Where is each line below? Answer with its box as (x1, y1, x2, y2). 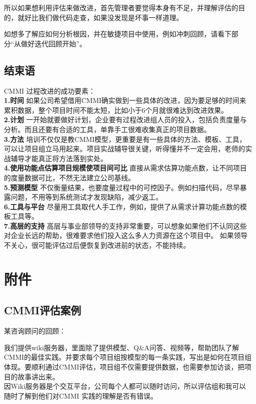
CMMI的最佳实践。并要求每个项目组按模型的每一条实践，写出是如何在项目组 (4, 352, 252, 362)
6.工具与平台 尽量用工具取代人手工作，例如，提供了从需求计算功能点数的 (4, 201, 240, 211)
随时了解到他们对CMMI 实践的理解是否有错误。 (4, 390, 158, 401)
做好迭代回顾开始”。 (21, 38, 87, 48)
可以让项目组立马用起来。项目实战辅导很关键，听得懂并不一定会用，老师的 (4, 143, 245, 154)
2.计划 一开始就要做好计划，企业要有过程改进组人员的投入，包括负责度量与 (4, 114, 247, 125)
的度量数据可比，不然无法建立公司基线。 (4, 172, 135, 182)
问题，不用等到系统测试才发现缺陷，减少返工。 (10, 192, 162, 202)
